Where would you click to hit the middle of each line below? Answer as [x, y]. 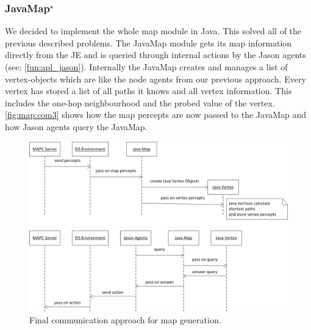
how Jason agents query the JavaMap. [76, 126]
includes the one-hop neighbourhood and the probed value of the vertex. [140, 102]
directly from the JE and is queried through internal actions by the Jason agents [155, 55]
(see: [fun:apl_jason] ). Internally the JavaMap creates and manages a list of [146, 67]
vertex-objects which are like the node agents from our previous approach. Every [155, 79]
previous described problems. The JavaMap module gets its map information [148, 42]
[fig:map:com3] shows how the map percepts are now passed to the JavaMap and [156, 115]
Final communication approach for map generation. [125, 320]
